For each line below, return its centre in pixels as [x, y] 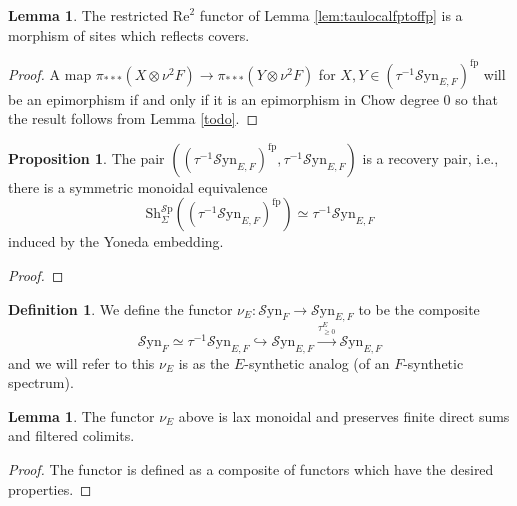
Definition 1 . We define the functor [120, 308]
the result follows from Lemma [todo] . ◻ [133, 118]
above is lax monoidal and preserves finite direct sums [344, 415]
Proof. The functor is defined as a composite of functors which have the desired [251, 468]
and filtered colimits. [71, 435]
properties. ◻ [50, 488]
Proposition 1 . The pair [86, 157]
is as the [204, 362]
